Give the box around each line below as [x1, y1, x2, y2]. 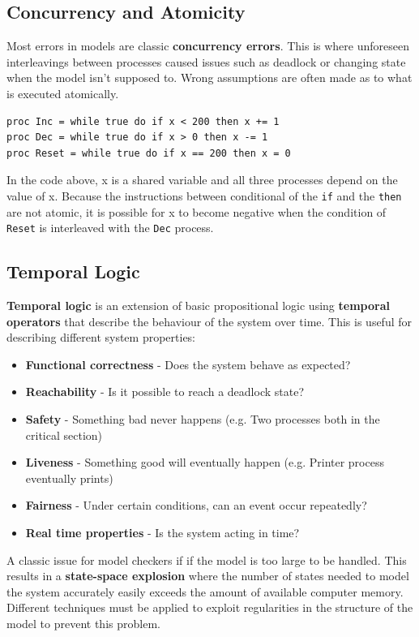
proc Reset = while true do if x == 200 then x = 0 [6, 147, 291, 159]
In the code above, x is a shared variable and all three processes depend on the [6, 171, 398, 188]
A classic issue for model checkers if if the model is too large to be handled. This [6, 551, 407, 568]
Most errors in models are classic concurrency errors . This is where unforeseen [6, 37, 409, 54]
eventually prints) [25, 469, 113, 486]
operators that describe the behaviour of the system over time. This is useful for [6, 312, 413, 329]
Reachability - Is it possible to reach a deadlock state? [25, 383, 305, 400]
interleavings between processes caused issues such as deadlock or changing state [6, 53, 406, 70]
